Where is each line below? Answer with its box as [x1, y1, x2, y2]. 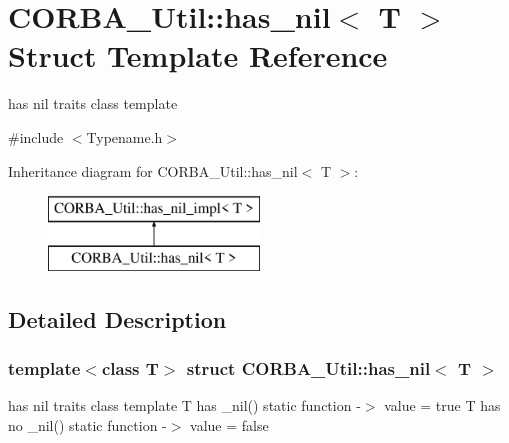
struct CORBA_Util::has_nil [186, 355, 431, 380]
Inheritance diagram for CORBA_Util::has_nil [8, 160, 298, 181]
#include [8, 126, 64, 147]
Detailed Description [8, 303, 227, 334]
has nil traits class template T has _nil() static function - [8, 395, 361, 416]
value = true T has [384, 395, 501, 416]
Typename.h [86, 126, 163, 147]
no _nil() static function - [8, 414, 167, 435]
